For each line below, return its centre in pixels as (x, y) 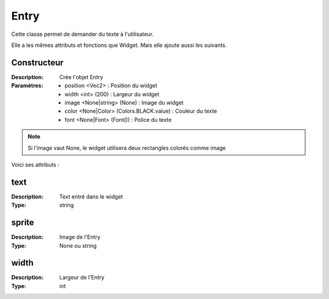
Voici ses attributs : (35, 164)
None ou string (78, 245)
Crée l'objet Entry (81, 77)
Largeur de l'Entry (82, 278)
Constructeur (37, 62)
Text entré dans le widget (91, 196)
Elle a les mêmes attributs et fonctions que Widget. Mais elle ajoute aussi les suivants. (119, 45)
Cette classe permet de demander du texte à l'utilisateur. (83, 34)
